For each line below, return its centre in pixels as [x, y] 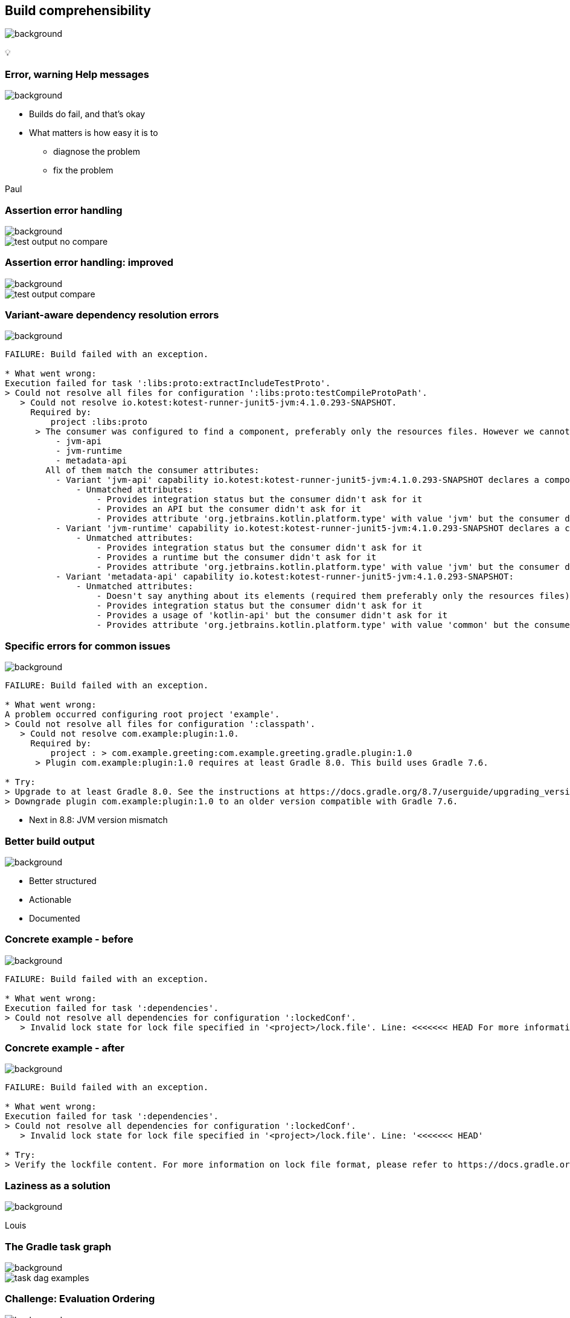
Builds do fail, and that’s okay [87, 114]
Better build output [50, 841]
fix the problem [83, 170]
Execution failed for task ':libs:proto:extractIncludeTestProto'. [168, 383]
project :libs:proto [99, 422]
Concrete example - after [65, 1048]
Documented [55, 918]
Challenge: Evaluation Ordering [80, 1299]
